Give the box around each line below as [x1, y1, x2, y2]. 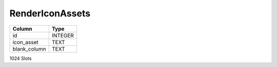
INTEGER [51, 32, 74, 39]
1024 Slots [9, 55, 32, 61]
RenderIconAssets [9, 8, 91, 19]
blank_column [12, 45, 46, 52]
